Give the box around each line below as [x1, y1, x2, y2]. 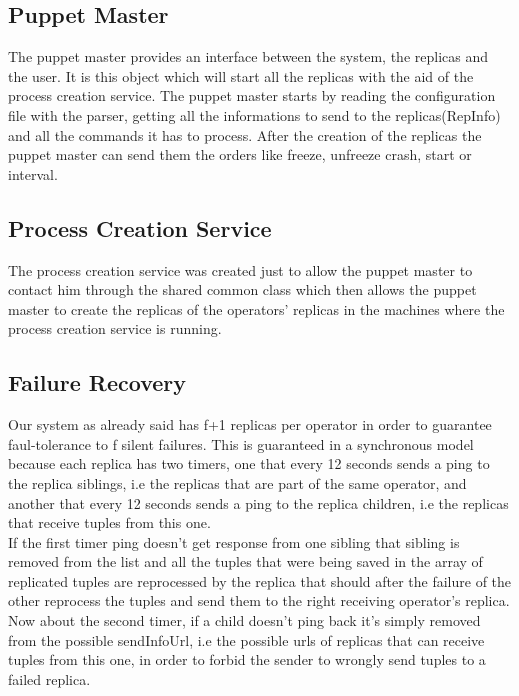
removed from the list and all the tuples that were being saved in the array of [8, 551, 483, 572]
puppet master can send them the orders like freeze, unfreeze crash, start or [8, 144, 472, 165]
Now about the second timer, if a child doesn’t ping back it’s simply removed [8, 610, 481, 631]
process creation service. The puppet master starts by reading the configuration [8, 85, 496, 106]
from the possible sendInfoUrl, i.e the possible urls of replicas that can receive [8, 629, 485, 650]
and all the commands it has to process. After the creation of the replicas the [8, 124, 482, 145]
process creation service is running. [8, 318, 222, 339]
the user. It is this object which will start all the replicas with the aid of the [8, 65, 474, 86]
